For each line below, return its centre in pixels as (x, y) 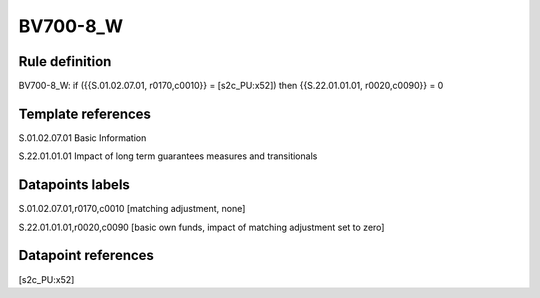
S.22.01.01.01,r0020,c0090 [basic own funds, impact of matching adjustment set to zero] (201, 227)
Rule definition (65, 61)
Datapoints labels (74, 185)
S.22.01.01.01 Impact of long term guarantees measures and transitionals (168, 156)
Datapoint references (86, 255)
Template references (85, 113)
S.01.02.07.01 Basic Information (82, 137)
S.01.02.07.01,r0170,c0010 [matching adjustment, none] (132, 209)
